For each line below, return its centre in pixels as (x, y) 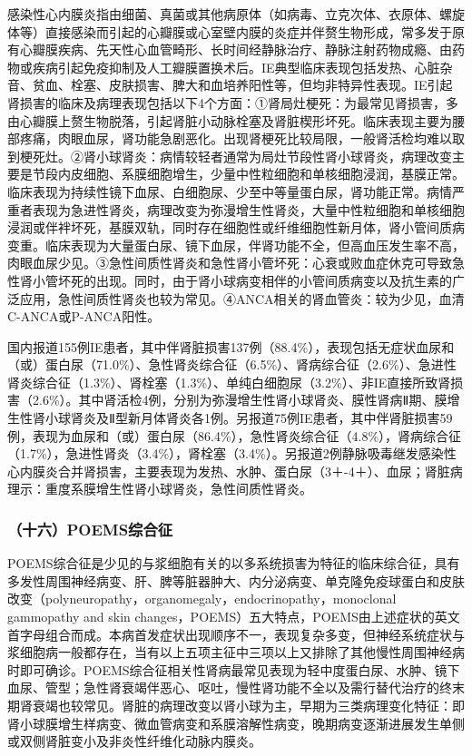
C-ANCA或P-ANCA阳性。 (84, 316)
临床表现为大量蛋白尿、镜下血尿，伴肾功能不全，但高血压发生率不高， (255, 245)
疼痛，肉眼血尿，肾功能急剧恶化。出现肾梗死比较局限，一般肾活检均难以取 (242, 138)
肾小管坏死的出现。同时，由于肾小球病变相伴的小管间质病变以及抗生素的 (236, 280)
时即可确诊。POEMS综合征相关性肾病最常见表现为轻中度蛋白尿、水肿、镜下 (234, 669)
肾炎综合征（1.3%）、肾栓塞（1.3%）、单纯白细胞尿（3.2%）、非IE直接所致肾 (229, 382)
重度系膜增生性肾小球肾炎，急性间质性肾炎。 (178, 489)
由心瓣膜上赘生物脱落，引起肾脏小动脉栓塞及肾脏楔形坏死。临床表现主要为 (230, 120)
